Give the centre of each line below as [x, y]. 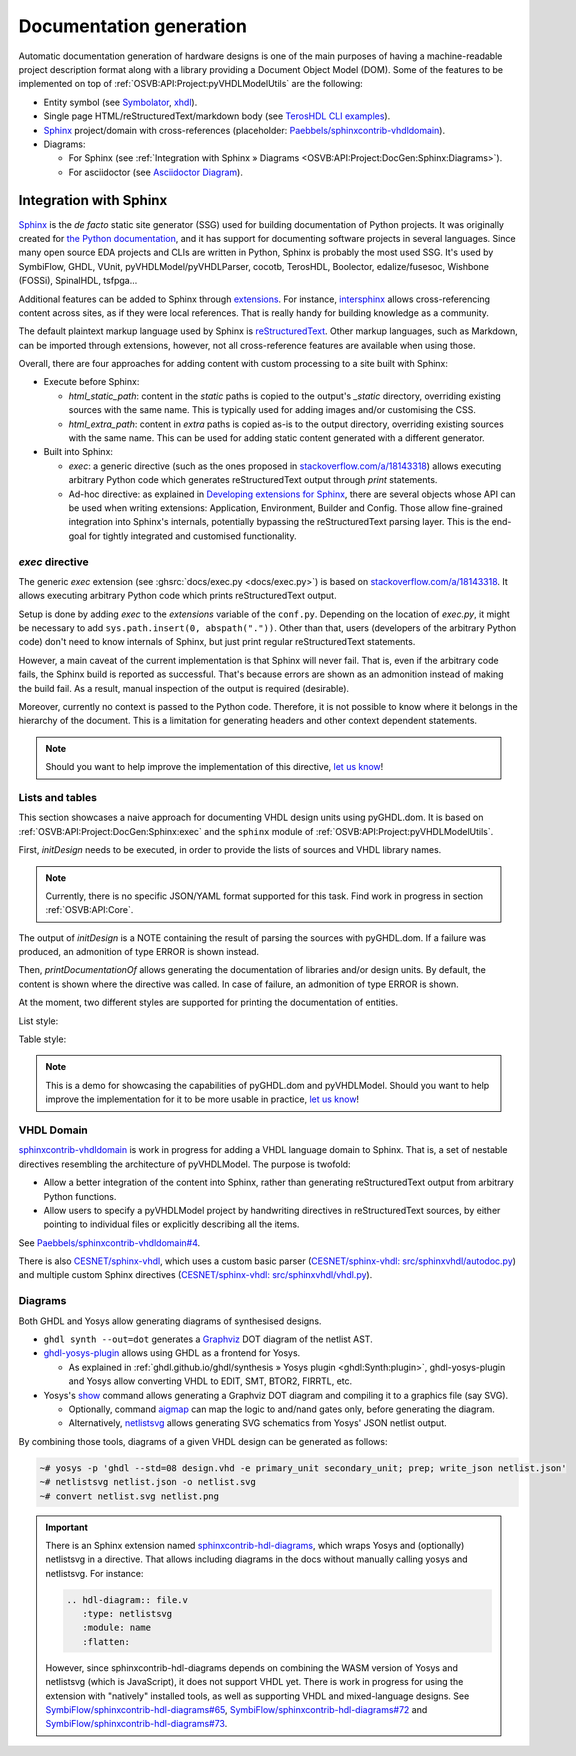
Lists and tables [57, 797]
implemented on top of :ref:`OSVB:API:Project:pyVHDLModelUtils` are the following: [191, 84]
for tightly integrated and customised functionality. [192, 536]
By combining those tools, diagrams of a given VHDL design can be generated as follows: [203, 1441]
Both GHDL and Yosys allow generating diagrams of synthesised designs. [170, 1321]
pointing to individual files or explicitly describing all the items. [171, 1224]
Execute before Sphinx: [91, 382]
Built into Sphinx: [78, 452]
